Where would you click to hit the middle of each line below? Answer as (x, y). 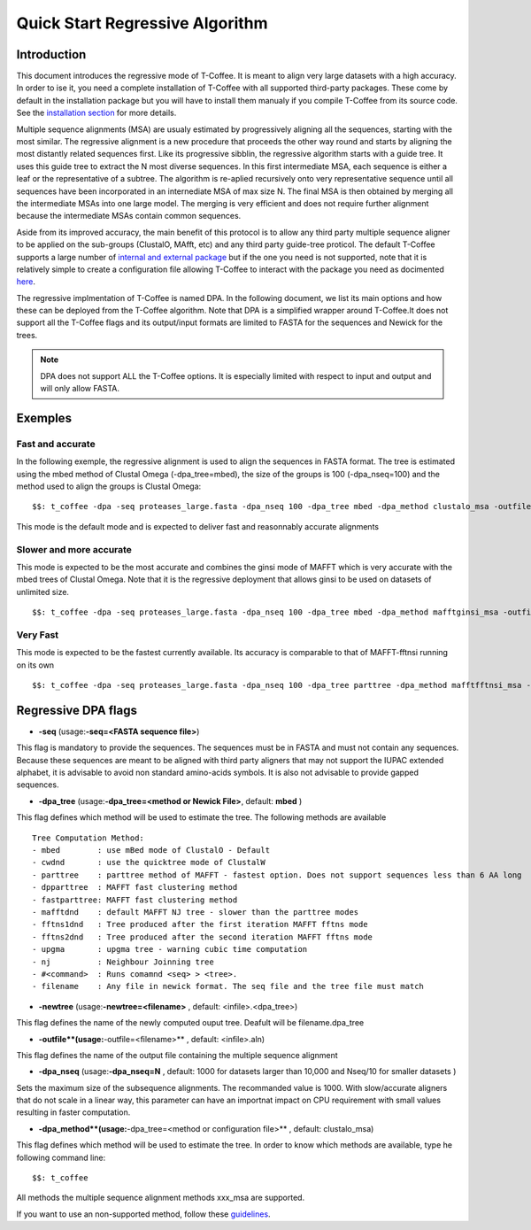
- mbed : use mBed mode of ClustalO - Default (151, 851)
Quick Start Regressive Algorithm (142, 23)
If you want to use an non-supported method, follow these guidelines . (143, 1214)
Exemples (44, 418)
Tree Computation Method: (88, 838)
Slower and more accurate (74, 549)
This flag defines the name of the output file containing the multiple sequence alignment (177, 1055)
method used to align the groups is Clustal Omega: (109, 486)
